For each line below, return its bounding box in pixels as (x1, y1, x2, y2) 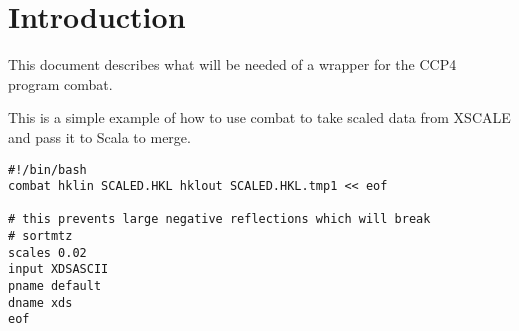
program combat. (8, 73, 113, 94)
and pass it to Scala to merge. (8, 126, 191, 147)
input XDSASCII (8, 262, 109, 277)
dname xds (8, 295, 73, 310)
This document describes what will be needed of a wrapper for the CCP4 (8, 54, 457, 75)
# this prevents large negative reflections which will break (8, 212, 431, 227)
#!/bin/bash (8, 162, 87, 177)
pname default (8, 279, 102, 294)
